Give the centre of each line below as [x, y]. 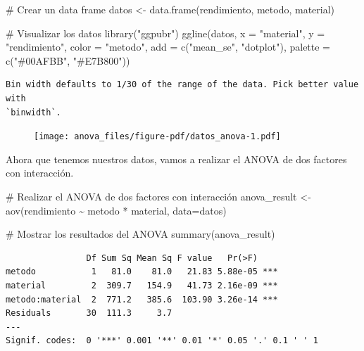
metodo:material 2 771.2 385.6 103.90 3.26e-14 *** [142, 299]
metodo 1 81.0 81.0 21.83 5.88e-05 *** [142, 272]
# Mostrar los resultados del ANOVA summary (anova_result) [140, 234]
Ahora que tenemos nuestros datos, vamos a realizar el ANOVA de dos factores [176, 159]
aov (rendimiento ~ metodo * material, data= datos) [116, 210]
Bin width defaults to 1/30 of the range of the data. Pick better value [182, 85]
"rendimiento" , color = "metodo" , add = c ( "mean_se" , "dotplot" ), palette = [168, 47]
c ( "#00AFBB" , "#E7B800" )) [68, 60]
